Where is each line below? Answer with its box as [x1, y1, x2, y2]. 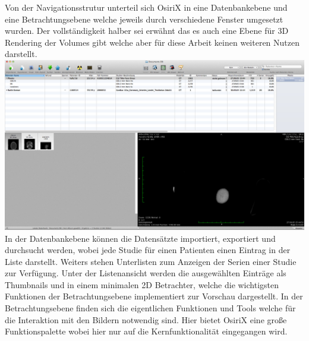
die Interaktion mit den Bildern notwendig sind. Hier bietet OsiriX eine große [5, 313, 287, 326]
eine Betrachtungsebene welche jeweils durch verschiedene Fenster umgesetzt [5, 12, 283, 25]
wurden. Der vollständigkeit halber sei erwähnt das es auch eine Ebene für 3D [5, 24, 289, 37]
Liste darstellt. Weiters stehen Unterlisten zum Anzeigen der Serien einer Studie [5, 255, 297, 267]
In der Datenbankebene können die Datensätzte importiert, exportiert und [5, 232, 276, 244]
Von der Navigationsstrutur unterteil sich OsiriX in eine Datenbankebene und [5, 1, 288, 13]
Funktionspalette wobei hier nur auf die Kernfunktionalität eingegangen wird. [5, 325, 288, 337]
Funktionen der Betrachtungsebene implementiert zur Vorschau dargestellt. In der [5, 290, 303, 302]
